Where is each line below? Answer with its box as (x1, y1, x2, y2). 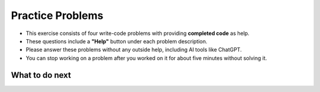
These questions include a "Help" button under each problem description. (25, 37, 207, 45)
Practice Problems (11, 9, 104, 22)
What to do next (11, 70, 71, 80)
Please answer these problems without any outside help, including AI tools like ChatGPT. (25, 46, 242, 53)
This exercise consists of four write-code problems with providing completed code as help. (25, 30, 250, 37)
